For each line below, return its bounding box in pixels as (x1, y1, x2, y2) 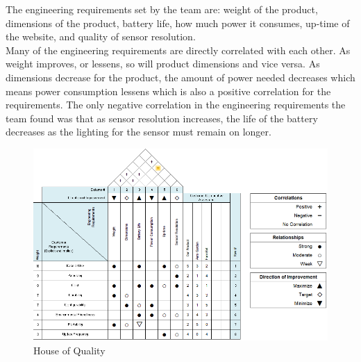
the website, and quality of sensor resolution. (6, 29, 196, 44)
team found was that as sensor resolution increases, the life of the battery (6, 110, 318, 125)
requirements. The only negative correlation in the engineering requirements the (6, 97, 346, 112)
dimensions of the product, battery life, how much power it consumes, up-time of (6, 15, 350, 30)
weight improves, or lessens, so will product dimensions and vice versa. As (6, 56, 320, 71)
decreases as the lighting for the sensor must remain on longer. (6, 124, 271, 139)
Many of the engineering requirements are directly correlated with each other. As (6, 42, 351, 57)
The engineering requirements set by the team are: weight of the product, (6, 2, 318, 16)
